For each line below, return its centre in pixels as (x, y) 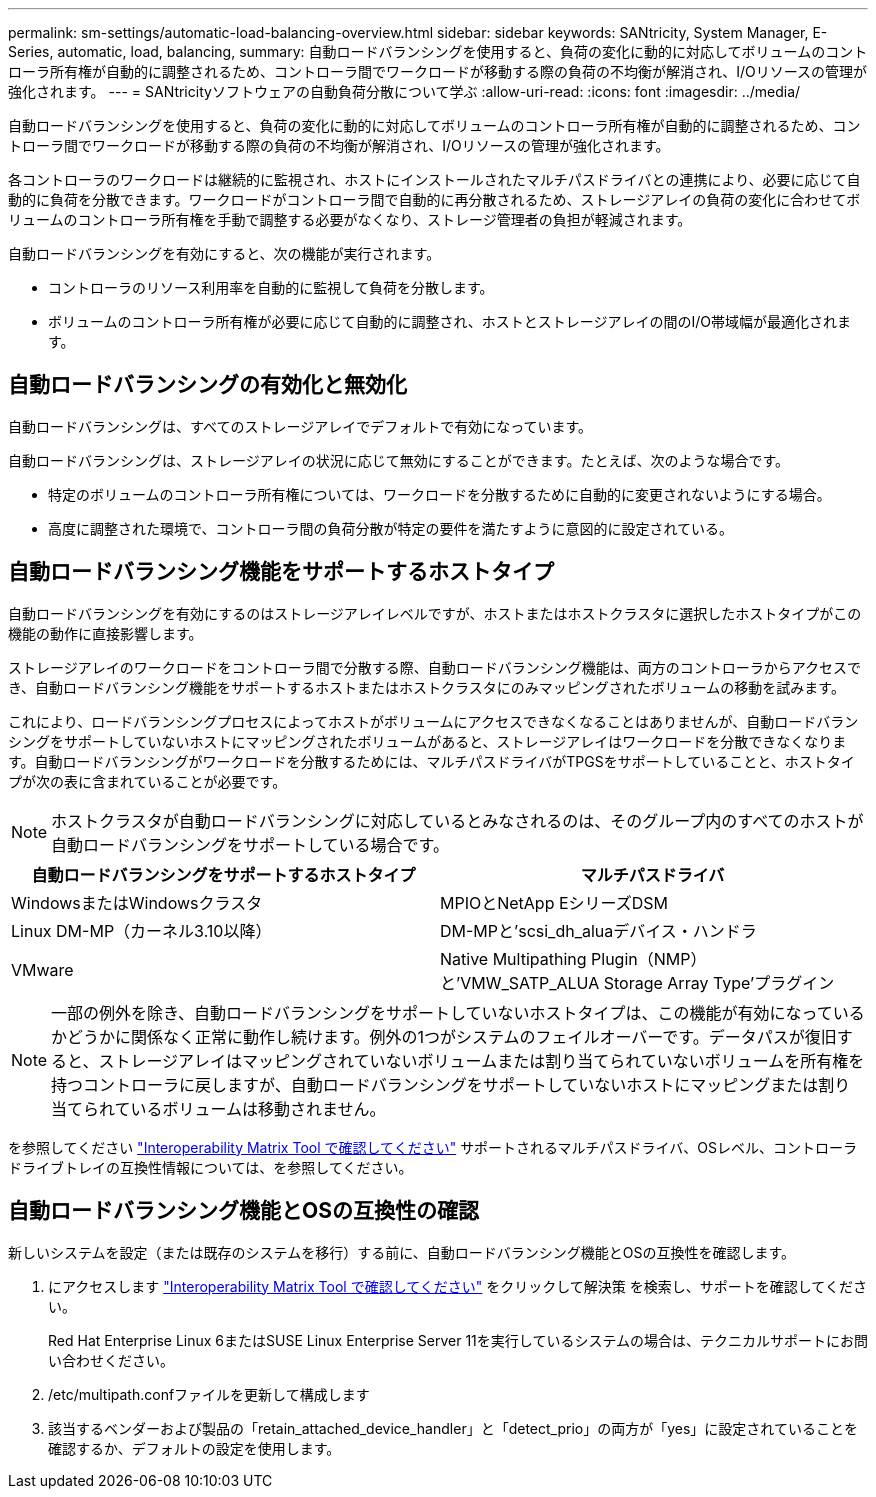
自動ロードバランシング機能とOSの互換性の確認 (243, 1211)
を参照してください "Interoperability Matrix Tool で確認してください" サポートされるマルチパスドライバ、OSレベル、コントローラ (432, 1147)
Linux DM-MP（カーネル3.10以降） (141, 930)
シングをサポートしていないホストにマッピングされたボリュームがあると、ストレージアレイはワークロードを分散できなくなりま (427, 741)
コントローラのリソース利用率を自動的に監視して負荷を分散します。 (271, 287)
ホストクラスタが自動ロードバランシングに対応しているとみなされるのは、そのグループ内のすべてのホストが (457, 820)
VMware (42, 969)
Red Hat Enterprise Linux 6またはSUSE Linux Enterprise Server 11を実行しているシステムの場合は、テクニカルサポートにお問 (458, 1340)
